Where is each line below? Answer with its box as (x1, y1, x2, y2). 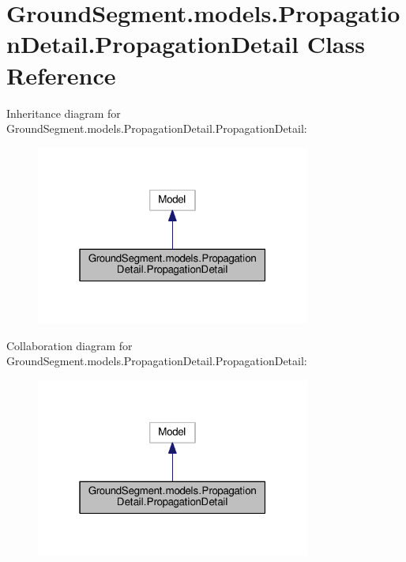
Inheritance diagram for (6, 104, 121, 121)
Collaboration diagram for (6, 337, 133, 353)
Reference (6, 58, 116, 91)
